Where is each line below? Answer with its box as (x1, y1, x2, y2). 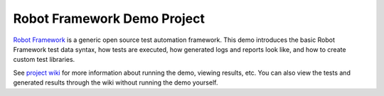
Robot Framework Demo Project (13, 11, 206, 26)
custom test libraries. (13, 55, 75, 64)
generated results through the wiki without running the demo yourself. (13, 78, 218, 87)
